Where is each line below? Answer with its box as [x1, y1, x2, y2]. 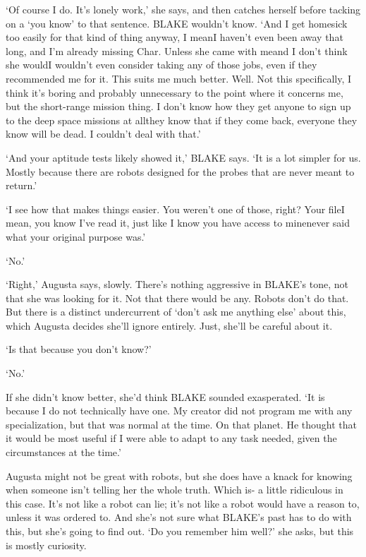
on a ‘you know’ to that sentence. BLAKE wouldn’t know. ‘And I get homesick [6, 16, 348, 30]
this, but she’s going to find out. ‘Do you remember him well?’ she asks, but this [6, 524, 354, 538]
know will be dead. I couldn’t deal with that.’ [6, 126, 201, 141]
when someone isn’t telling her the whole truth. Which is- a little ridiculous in [6, 482, 343, 497]
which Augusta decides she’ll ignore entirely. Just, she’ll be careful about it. [6, 318, 333, 333]
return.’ [6, 178, 37, 193]
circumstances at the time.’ [6, 445, 121, 460]
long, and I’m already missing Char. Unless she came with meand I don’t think [6, 43, 348, 58]
